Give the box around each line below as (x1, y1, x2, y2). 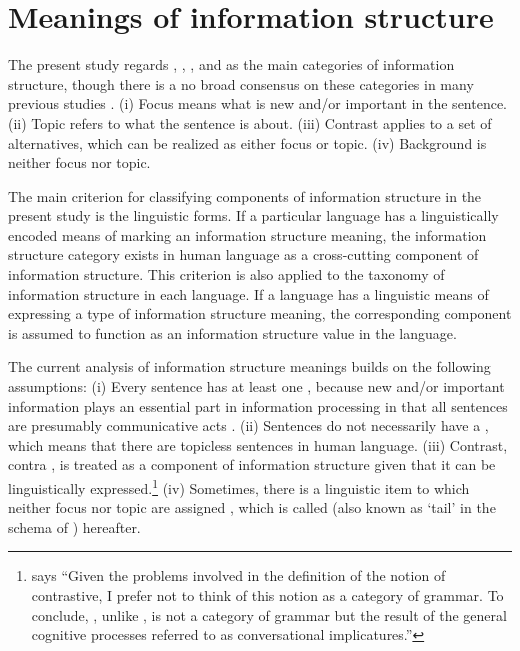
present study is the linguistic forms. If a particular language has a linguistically (8, 205, 499, 226)
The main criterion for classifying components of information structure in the (8, 185, 482, 206)
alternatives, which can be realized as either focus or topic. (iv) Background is (8, 132, 487, 153)
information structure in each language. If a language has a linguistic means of (8, 283, 489, 304)
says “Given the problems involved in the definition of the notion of (31, 565, 446, 586)
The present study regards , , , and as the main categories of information (8, 54, 455, 75)
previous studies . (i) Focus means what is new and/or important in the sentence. (8, 93, 508, 114)
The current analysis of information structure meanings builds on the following (8, 356, 491, 377)
